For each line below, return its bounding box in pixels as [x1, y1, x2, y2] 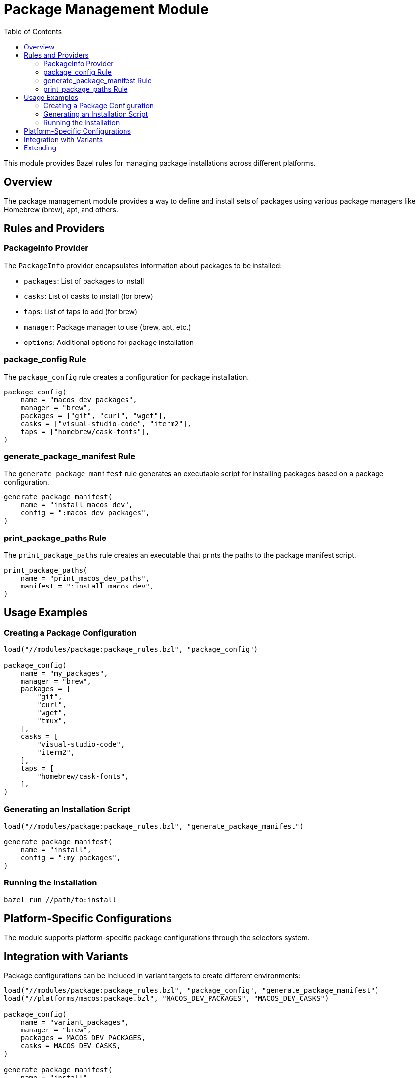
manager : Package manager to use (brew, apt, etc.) [24, 322, 191, 331]
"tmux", [37, 717, 67, 725]
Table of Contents [4, 27, 62, 36]
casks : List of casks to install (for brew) [24, 292, 153, 300]
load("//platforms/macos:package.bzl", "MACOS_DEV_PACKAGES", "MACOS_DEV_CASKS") [4, 994, 329, 1003]
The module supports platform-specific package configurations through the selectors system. [4, 933, 310, 942]
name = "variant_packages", [20, 1018, 129, 1027]
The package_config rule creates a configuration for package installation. [4, 372, 249, 381]
